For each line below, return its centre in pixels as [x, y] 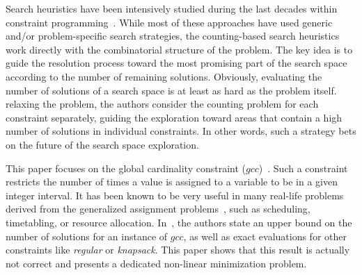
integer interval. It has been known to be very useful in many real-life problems [175, 195]
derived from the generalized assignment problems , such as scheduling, [158, 209]
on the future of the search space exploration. [102, 144]
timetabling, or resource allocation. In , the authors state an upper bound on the [179, 222]
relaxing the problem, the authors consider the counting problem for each [162, 104]
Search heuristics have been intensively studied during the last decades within [172, 8]
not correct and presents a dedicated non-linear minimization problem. [156, 263]
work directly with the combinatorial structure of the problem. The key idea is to [179, 49]
